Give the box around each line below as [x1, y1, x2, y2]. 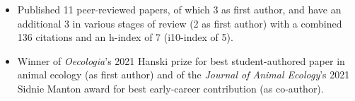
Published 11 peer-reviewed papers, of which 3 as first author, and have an [17, 2, 342, 16]
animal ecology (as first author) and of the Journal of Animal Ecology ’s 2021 [17, 67, 350, 82]
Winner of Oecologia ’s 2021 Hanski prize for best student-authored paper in [17, 53, 345, 68]
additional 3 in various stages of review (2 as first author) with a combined [17, 16, 342, 30]
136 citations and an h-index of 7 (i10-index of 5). [17, 30, 233, 44]
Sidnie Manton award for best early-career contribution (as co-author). [17, 81, 324, 95]
